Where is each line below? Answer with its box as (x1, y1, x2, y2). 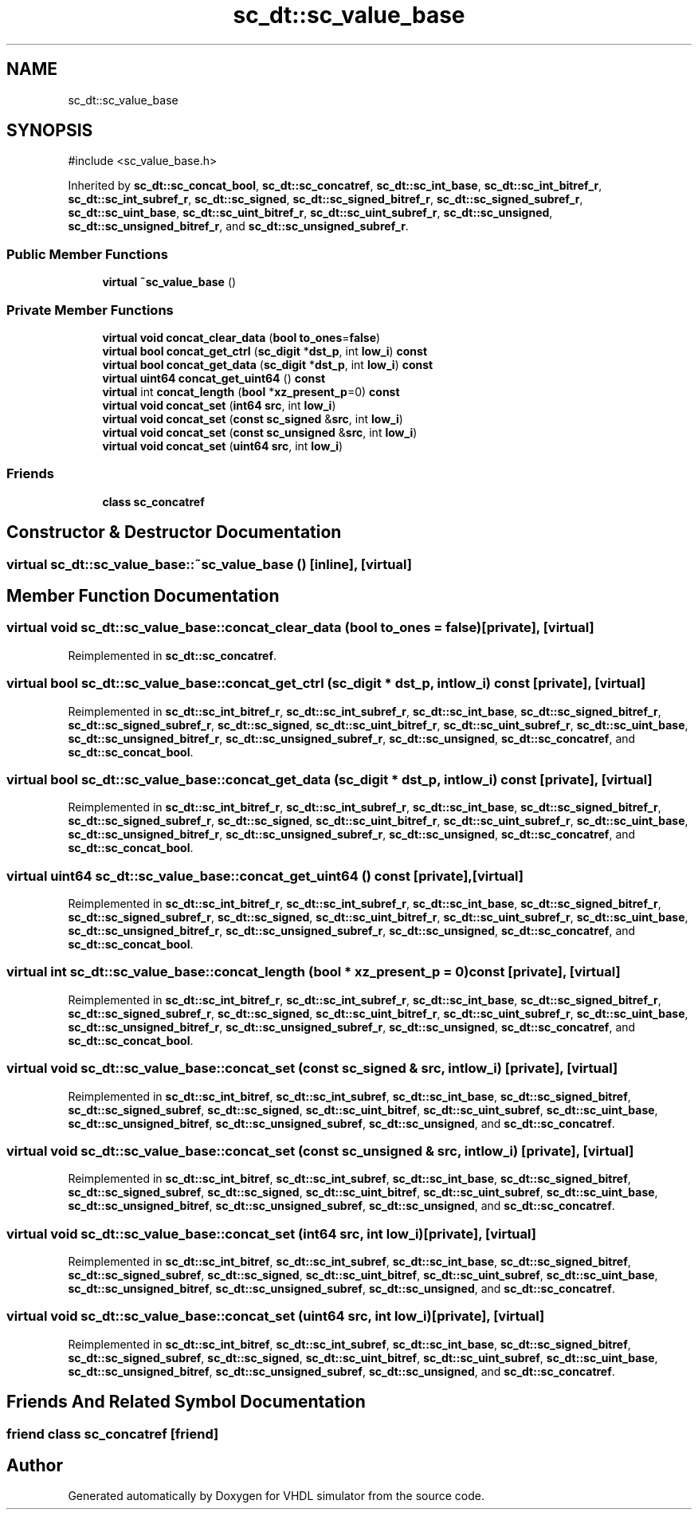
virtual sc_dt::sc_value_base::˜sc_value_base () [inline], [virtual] (6, 556, 412, 572)
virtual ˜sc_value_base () (102, 275, 237, 289)
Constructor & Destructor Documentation (6, 522, 342, 543)
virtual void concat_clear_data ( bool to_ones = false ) (102, 330, 381, 344)
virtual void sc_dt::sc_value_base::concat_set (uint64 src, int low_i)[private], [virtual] (6, 1308, 545, 1325)
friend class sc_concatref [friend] (6, 1425, 219, 1442)
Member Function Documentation (6, 585, 280, 606)
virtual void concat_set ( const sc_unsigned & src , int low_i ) (102, 425, 418, 439)
